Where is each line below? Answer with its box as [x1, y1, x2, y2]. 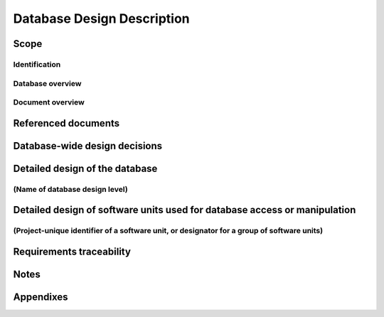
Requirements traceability [13, 245, 132, 257]
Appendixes [13, 291, 68, 303]
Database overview [13, 78, 82, 88]
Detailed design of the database [13, 162, 158, 174]
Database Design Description [13, 11, 190, 26]
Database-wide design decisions [13, 139, 163, 152]
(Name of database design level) [13, 184, 128, 194]
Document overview [13, 97, 85, 107]
